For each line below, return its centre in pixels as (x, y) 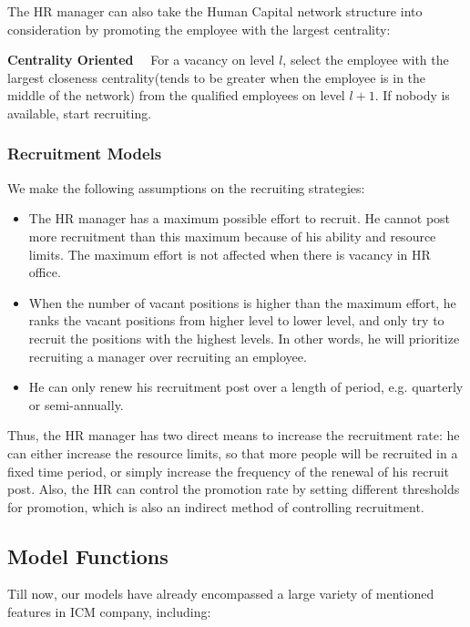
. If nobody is (412, 95)
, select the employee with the (366, 60)
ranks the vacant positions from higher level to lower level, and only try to (236, 320)
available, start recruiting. (80, 113)
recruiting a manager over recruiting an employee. (168, 356)
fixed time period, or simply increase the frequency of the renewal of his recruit (229, 471)
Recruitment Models (85, 154)
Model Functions (88, 555)
